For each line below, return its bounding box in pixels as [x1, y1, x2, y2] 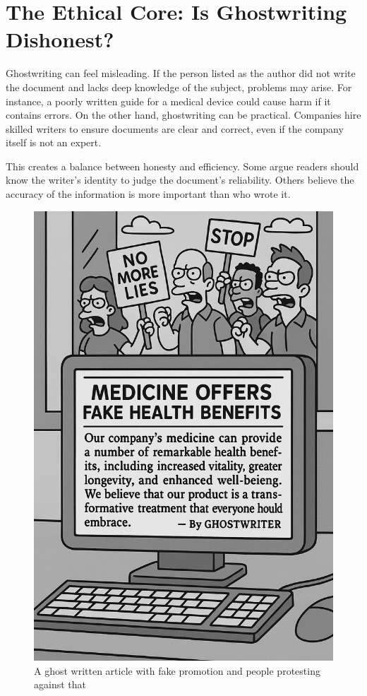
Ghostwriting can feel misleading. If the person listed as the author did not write [6, 66, 356, 81]
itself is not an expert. [6, 135, 102, 150]
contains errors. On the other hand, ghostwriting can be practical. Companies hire [6, 107, 361, 122]
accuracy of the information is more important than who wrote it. [6, 187, 291, 201]
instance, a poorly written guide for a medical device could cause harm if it [6, 93, 331, 108]
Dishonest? [6, 25, 114, 54]
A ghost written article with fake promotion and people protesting [34, 663, 320, 678]
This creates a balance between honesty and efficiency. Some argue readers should [6, 158, 359, 173]
